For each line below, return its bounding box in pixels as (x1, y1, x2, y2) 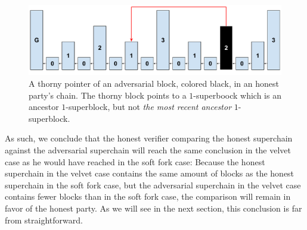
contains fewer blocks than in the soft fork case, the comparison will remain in (5, 190, 291, 203)
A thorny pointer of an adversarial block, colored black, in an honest (29, 77, 279, 90)
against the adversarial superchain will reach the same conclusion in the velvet (5, 143, 292, 156)
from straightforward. (5, 213, 83, 226)
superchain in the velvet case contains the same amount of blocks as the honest (5, 167, 294, 179)
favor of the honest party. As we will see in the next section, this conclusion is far (5, 201, 302, 214)
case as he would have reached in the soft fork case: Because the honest (5, 155, 265, 168)
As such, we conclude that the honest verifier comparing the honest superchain (5, 132, 293, 144)
